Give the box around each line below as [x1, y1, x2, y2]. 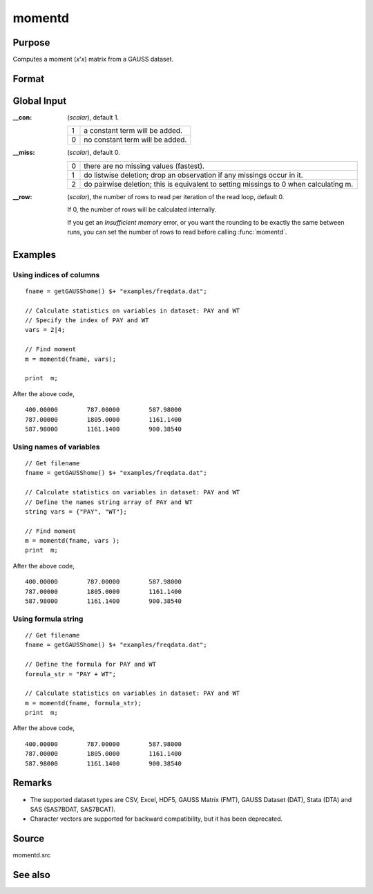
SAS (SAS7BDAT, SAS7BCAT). [30, 805, 116, 813]
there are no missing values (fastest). [84, 161, 205, 171]
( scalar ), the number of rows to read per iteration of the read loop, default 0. [67, 192, 285, 201]
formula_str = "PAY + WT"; [25, 670, 117, 678]
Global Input [12, 95, 67, 106]
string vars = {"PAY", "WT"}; [25, 507, 128, 515]
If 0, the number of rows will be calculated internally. [67, 205, 217, 214]
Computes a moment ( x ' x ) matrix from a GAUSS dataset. [12, 55, 174, 64]
